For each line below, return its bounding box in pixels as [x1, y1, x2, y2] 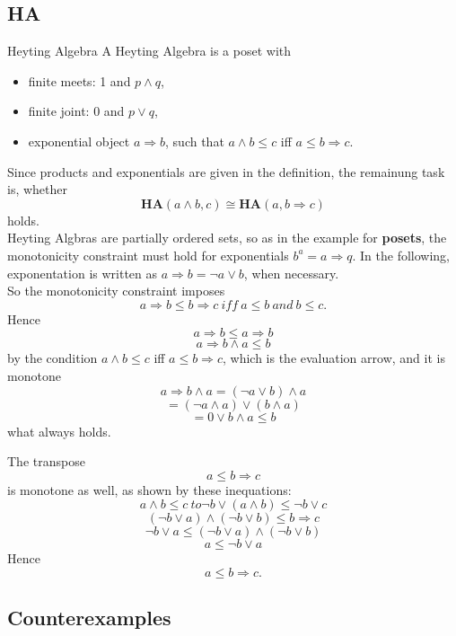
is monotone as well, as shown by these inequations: [7, 480, 292, 499]
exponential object [28, 131, 130, 150]
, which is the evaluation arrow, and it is [222, 349, 445, 367]
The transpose [7, 452, 85, 471]
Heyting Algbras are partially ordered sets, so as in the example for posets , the [7, 228, 447, 247]
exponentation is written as [7, 263, 158, 282]
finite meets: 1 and [28, 71, 131, 90]
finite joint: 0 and [28, 102, 125, 120]
